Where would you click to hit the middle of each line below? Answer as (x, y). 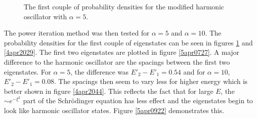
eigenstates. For (28, 71)
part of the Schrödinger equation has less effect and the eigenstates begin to (138, 100)
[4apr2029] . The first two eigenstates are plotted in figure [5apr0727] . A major (122, 52)
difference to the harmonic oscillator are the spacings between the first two (117, 61)
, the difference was (100, 71)
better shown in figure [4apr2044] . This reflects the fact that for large (109, 91)
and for (194, 71)
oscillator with (45, 16)
